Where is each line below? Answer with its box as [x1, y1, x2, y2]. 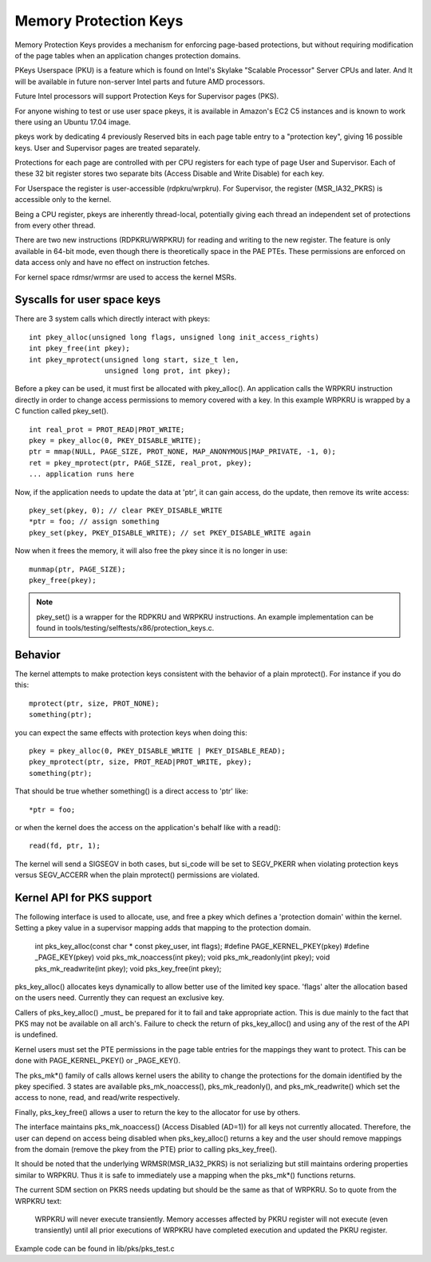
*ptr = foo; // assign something [29, 517, 160, 526]
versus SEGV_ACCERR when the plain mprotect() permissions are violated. [14, 870, 259, 880]
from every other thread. [14, 220, 96, 231]
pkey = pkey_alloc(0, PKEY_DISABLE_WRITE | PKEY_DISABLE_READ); [29, 746, 287, 755]
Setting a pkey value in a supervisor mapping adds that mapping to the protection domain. [14, 923, 311, 933]
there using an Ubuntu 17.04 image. [14, 117, 132, 127]
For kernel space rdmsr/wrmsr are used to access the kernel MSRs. [14, 272, 237, 282]
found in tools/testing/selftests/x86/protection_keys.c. [36, 623, 215, 633]
